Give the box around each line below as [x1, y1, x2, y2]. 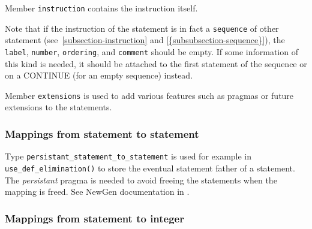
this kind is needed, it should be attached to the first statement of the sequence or [5, 57, 307, 70]
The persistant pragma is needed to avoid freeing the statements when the [5, 173, 277, 186]
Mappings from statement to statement [5, 126, 199, 141]
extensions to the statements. [5, 101, 112, 113]
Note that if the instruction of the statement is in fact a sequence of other [5, 22, 279, 34]
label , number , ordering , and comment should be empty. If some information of [5, 45, 298, 58]
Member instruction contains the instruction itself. [5, 2, 198, 14]
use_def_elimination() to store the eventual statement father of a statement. [5, 161, 295, 174]
